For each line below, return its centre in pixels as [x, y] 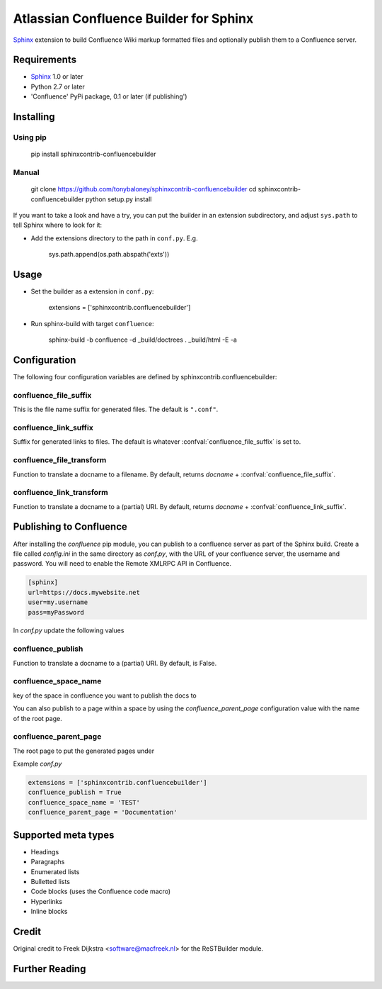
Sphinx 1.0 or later [57, 77]
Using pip [30, 138]
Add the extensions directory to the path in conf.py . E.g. [114, 238]
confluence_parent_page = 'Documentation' [103, 812]
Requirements [45, 60]
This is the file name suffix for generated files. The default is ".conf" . [116, 409]
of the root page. [38, 718]
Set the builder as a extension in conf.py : [92, 291]
